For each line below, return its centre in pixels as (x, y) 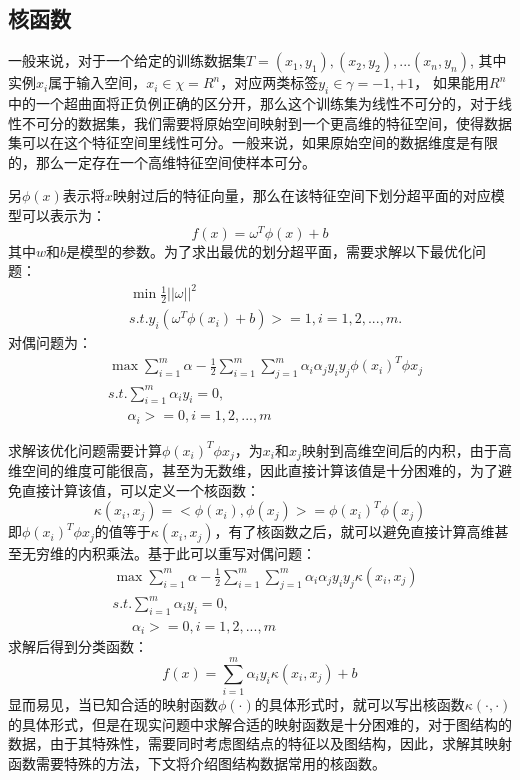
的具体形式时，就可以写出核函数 (359, 704)
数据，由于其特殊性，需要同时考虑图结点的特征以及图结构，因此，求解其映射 (260, 743)
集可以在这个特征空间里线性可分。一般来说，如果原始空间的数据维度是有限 (253, 142)
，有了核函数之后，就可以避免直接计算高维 (354, 531)
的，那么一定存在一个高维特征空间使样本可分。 (162, 161)
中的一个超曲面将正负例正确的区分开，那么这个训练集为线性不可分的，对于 (253, 103)
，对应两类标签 (269, 82)
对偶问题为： (50, 342)
